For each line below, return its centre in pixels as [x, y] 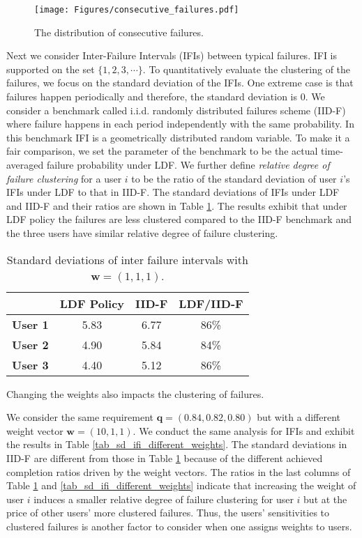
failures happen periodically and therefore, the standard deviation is [152, 97]
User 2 [30, 344]
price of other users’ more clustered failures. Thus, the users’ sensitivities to [168, 513]
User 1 [30, 324]
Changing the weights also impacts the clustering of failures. [135, 393]
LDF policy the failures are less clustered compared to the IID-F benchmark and [179, 219]
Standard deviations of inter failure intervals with [127, 259]
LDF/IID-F [211, 303]
